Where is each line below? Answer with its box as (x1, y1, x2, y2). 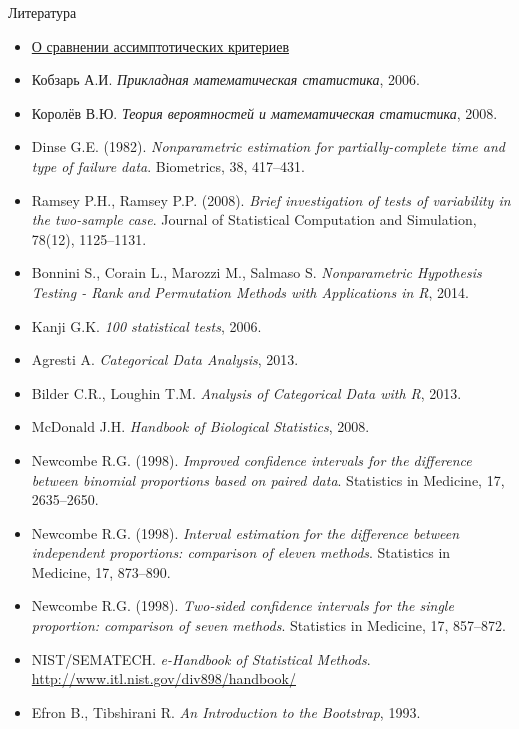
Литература (8, 2, 77, 22)
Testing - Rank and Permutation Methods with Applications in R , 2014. (31, 281, 469, 302)
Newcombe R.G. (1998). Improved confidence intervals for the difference (31, 449, 472, 470)
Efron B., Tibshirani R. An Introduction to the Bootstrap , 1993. (31, 701, 421, 722)
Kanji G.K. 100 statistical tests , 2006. (31, 315, 262, 336)
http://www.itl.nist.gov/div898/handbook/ (31, 668, 297, 689)
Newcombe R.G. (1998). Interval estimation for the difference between (31, 522, 460, 543)
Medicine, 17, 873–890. (31, 561, 171, 582)
